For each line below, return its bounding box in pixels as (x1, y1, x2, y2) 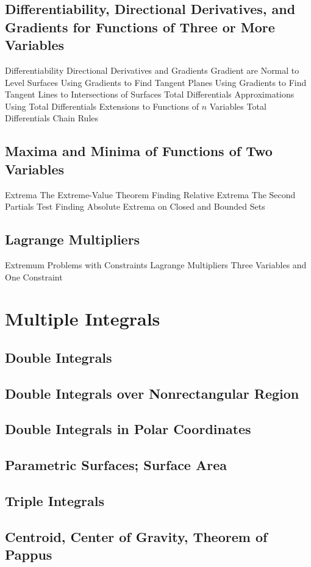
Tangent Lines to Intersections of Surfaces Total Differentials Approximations (5, 88, 295, 101)
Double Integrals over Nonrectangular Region (5, 383, 299, 402)
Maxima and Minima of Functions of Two (5, 141, 273, 160)
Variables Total (209, 99, 266, 112)
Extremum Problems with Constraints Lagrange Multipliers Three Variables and (5, 258, 307, 271)
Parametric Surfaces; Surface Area (5, 455, 227, 474)
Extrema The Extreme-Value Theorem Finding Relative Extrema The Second (5, 188, 296, 201)
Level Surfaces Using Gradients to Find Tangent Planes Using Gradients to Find (5, 76, 307, 88)
